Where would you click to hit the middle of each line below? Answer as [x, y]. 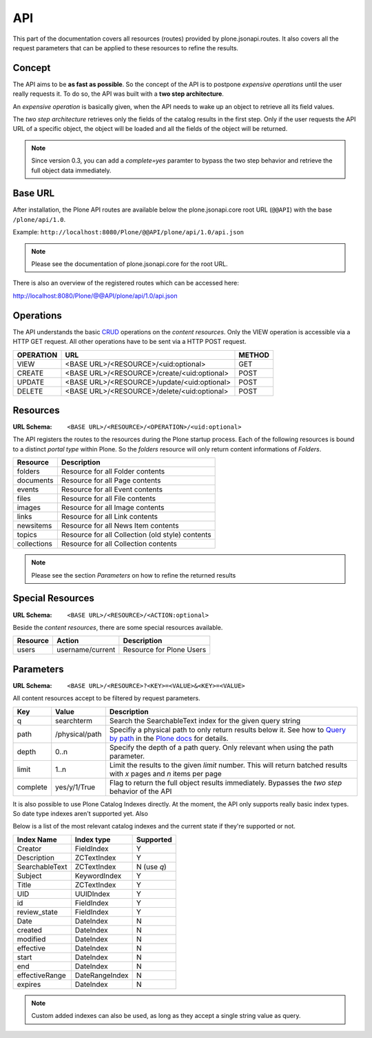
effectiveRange [42, 975]
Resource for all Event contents [112, 489]
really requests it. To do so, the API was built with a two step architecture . [118, 94]
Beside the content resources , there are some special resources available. [118, 627]
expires [29, 984]
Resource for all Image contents [113, 508]
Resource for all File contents [108, 498]
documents [35, 480]
